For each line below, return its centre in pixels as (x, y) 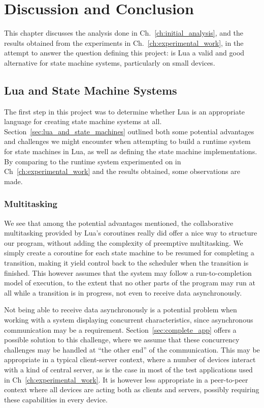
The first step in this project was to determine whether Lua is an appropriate (125, 111)
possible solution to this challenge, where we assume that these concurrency (122, 340)
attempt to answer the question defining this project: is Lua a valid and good (124, 53)
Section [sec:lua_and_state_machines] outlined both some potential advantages (129, 131)
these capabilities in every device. (56, 399)
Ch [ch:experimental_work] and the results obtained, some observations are (122, 171)
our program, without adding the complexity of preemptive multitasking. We (124, 242)
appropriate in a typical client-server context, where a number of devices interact (130, 359)
